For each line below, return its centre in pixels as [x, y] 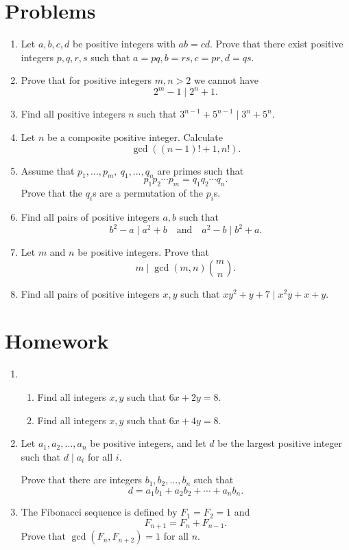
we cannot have [226, 80]
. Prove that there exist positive [277, 44]
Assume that [48, 170]
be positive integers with [124, 44]
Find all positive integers [73, 114]
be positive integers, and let [148, 443]
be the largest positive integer [280, 443]
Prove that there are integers [81, 480]
